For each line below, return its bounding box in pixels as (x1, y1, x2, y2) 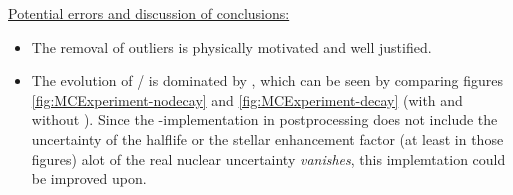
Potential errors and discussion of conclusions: (8, 3, 290, 23)
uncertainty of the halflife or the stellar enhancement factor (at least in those (31, 128, 504, 149)
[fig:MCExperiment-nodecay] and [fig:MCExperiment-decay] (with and (31, 89, 463, 110)
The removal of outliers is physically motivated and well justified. (31, 36, 432, 57)
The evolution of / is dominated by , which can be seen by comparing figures (31, 70, 504, 91)
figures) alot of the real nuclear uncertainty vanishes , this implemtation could (31, 148, 506, 169)
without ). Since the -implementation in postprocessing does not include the (31, 109, 498, 130)
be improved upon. (31, 168, 147, 189)
